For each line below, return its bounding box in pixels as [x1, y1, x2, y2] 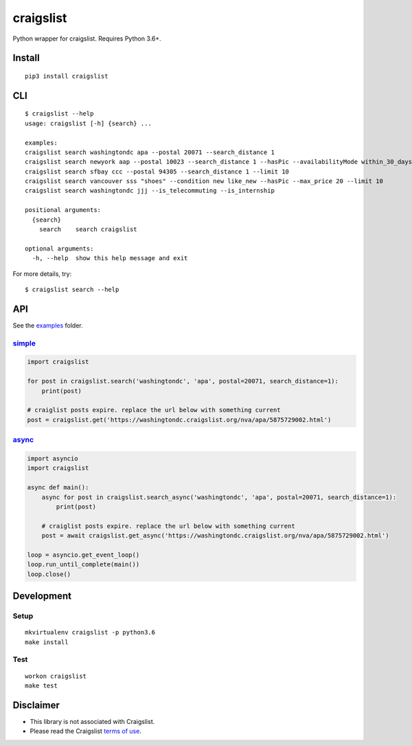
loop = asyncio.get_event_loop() [27, 551, 140, 559]
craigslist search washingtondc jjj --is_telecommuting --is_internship [25, 186, 275, 195]
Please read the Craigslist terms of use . [30, 727, 142, 736]
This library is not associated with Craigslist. [30, 717, 155, 725]
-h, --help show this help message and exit [32, 255, 188, 262]
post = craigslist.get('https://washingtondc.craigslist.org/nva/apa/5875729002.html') [27, 416, 332, 423]
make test [25, 681, 58, 690]
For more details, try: [12, 269, 72, 278]
